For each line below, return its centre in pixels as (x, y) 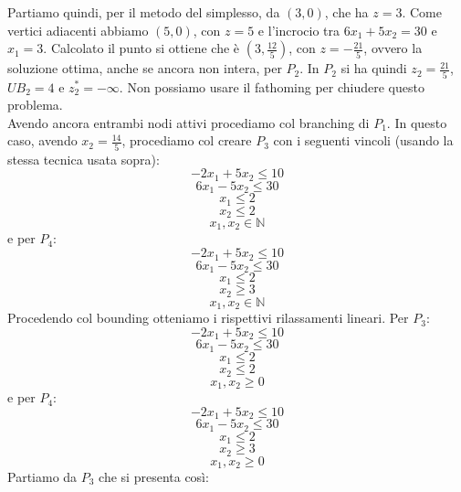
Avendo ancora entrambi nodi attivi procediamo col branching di (189, 122)
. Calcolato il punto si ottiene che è (141, 48)
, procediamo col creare (187, 140)
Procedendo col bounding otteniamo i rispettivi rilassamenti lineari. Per (208, 318)
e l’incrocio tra (299, 30)
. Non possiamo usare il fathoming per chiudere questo (272, 86)
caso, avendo (42, 140)
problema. (35, 105)
